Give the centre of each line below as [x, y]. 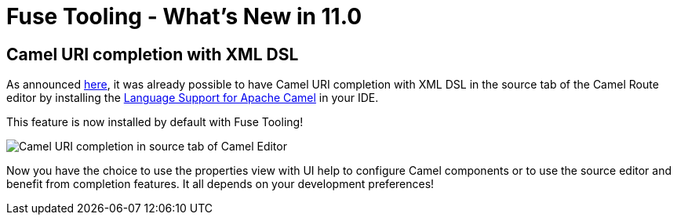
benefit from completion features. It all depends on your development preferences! [220, 184]
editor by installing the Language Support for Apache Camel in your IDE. [193, 98]
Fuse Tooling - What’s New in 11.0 [184, 16]
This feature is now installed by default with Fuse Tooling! [155, 122]
